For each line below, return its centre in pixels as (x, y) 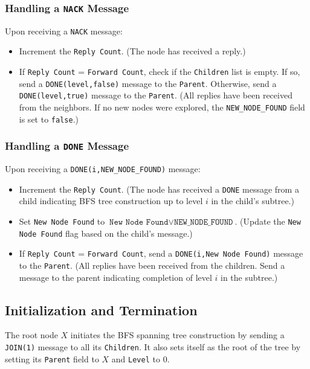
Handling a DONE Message (67, 146)
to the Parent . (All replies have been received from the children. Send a (152, 265)
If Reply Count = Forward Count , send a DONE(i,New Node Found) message (161, 253)
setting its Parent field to (52, 358)
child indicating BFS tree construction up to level (111, 201)
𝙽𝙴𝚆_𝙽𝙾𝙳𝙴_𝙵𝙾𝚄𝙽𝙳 (203, 223)
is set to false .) (49, 119)
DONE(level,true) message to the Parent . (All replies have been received (156, 95)
